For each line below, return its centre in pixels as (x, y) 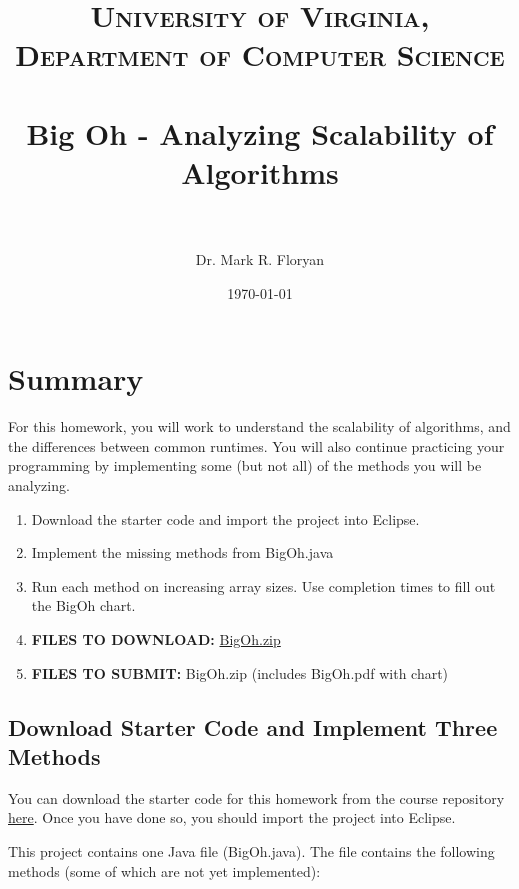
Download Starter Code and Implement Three (253, 726)
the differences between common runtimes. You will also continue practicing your (256, 445)
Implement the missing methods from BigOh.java (182, 552)
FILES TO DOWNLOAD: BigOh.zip (156, 638)
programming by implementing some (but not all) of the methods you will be (245, 465)
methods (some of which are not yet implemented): (164, 870)
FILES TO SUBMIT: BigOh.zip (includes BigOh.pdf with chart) (240, 672)
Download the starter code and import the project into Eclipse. (225, 518)
